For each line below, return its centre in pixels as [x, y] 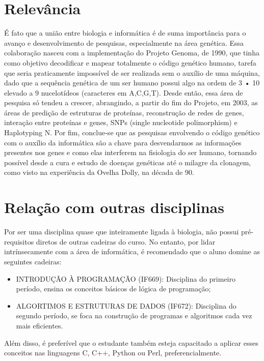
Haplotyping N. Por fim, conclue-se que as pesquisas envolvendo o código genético [132, 132]
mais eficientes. [39, 325]
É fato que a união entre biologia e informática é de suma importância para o [125, 33]
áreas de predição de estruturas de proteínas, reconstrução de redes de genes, [124, 112]
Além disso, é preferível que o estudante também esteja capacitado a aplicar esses [131, 342]
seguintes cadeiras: [33, 261]
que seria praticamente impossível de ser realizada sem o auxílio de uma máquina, [132, 72]
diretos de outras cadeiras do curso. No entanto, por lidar [126, 241]
